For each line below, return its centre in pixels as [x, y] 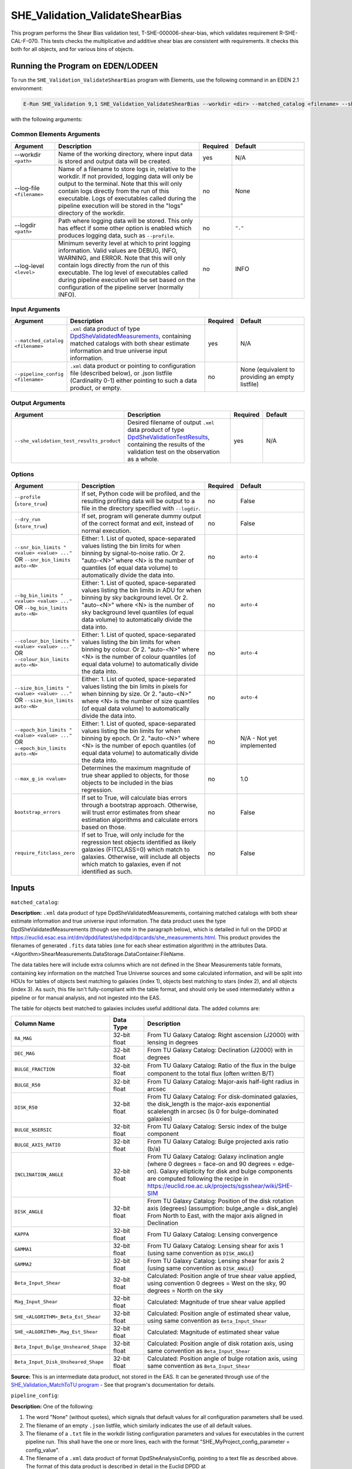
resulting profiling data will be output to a [138, 501]
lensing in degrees [173, 1042]
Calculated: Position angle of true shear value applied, [222, 1276]
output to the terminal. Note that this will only [120, 183]
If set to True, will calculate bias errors [134, 797]
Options [23, 474]
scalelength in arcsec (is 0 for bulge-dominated [213, 1111]
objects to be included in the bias [127, 783]
